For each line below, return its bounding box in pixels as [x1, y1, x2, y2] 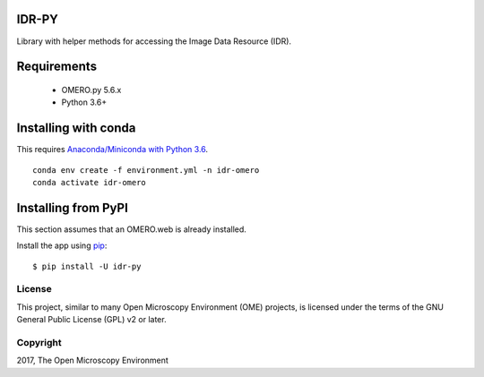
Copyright [16, 336, 62, 348]
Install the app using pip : [16, 240, 108, 251]
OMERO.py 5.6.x [61, 84, 122, 95]
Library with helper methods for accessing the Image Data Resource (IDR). [16, 36, 291, 47]
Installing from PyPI [16, 200, 129, 215]
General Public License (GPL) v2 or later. [16, 314, 167, 325]
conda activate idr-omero [32, 177, 147, 187]
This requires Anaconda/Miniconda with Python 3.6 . [16, 144, 209, 155]
